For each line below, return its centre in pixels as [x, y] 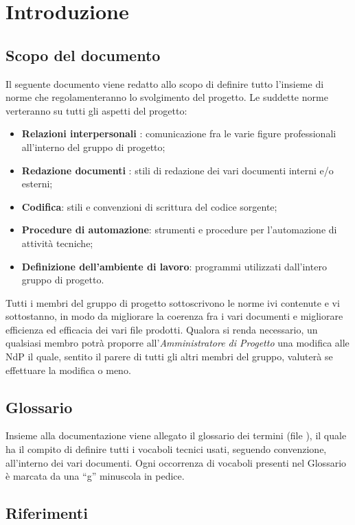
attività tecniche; [57, 243]
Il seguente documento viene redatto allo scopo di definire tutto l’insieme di [165, 83]
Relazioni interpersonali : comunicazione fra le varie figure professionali [179, 133]
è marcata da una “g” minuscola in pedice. [95, 476]
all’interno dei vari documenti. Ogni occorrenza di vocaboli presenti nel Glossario [176, 462]
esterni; [37, 184]
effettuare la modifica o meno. [68, 370]
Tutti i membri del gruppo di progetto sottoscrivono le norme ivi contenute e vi [173, 302]
